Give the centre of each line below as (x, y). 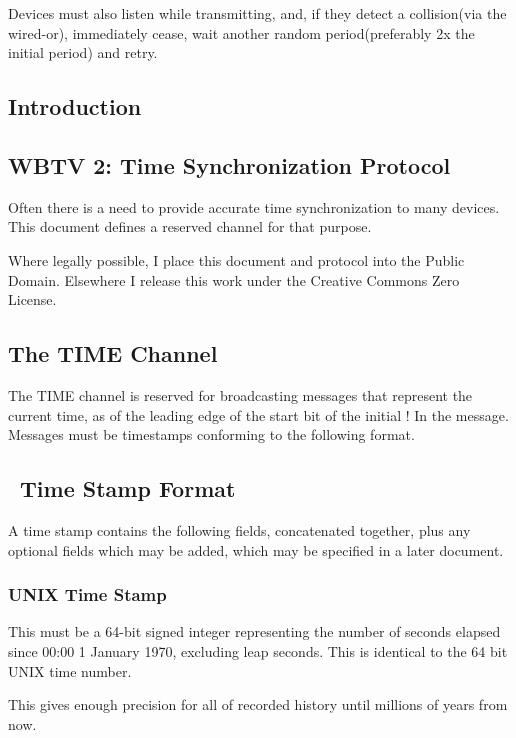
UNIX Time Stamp (87, 594)
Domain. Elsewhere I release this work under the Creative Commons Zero (234, 279)
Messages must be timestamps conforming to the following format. (211, 434)
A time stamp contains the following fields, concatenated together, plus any (239, 529)
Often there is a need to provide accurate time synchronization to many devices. (254, 206)
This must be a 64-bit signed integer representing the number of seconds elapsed (254, 631)
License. (32, 299)
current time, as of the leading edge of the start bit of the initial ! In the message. (258, 414)
